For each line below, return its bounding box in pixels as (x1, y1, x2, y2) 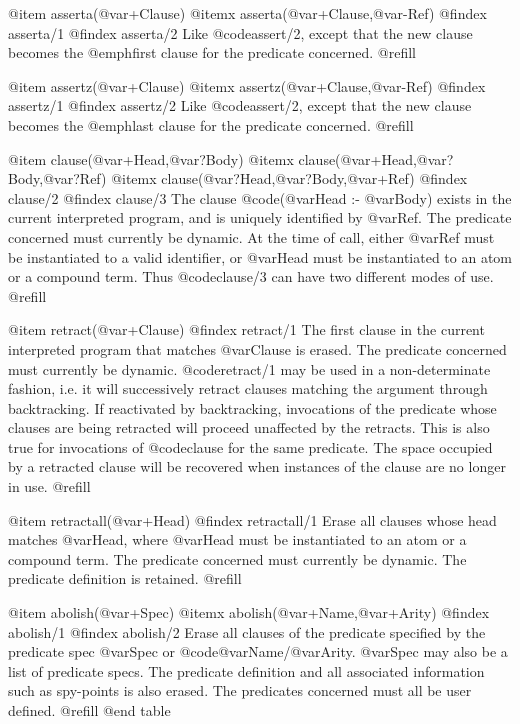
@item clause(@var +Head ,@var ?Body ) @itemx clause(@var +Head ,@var (8, 148, 447, 169)
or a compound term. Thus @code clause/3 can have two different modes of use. (8, 266, 494, 287)
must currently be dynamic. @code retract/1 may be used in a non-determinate (8, 358, 491, 379)
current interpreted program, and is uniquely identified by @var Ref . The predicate (8, 207, 512, 228)
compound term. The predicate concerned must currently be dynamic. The (8, 548, 467, 569)
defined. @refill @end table (8, 700, 171, 720)
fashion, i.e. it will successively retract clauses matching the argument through (8, 378, 488, 399)
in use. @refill (8, 476, 91, 497)
